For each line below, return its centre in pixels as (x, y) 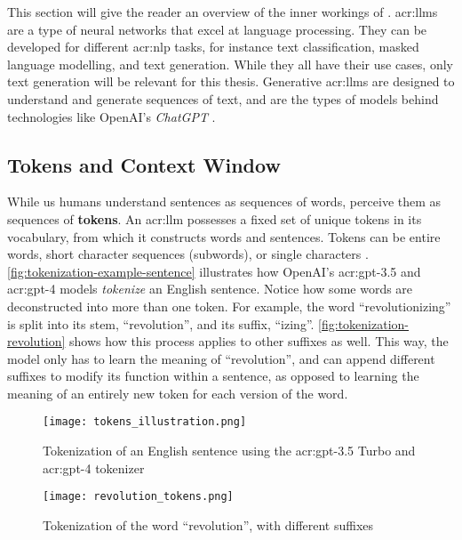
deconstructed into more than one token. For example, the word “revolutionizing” (229, 306)
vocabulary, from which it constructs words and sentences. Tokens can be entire (224, 236)
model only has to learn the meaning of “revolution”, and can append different (221, 358)
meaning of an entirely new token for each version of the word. (178, 393)
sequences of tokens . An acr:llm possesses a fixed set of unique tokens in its (215, 218)
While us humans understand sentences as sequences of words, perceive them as (224, 201)
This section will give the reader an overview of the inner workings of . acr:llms (223, 12)
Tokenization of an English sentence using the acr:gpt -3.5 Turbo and (229, 451)
